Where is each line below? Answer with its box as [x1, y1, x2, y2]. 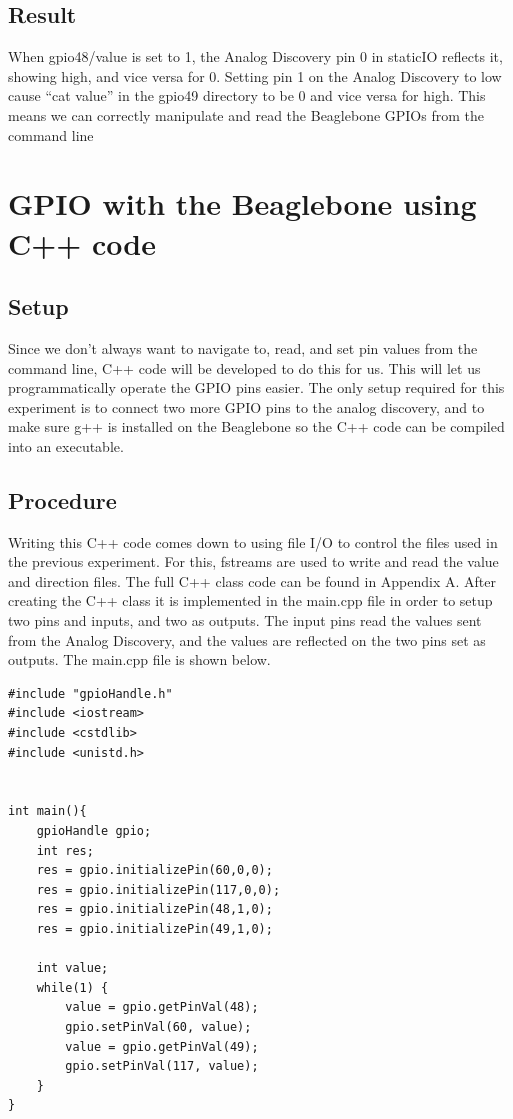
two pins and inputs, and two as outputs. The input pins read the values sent [8, 610, 482, 631]
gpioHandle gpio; [36, 824, 152, 839]
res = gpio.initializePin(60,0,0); [36, 863, 273, 878]
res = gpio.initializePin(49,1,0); [36, 921, 273, 936]
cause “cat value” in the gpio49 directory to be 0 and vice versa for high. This [8, 85, 486, 106]
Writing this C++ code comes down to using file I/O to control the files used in [8, 531, 498, 552]
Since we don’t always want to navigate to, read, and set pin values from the [8, 337, 478, 358]
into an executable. [8, 435, 124, 456]
